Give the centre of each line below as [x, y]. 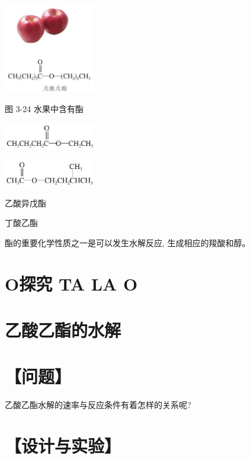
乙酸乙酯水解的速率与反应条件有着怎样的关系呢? [98, 405]
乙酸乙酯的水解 [63, 330]
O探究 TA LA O [71, 283]
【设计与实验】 [63, 446]
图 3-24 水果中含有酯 [44, 108]
